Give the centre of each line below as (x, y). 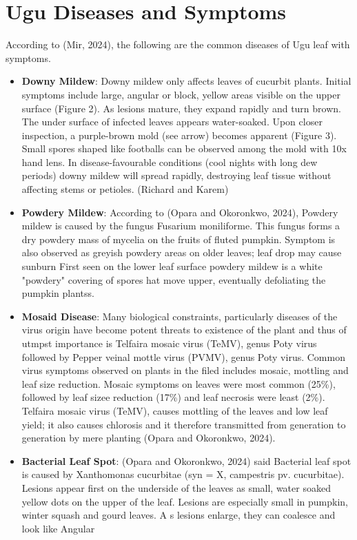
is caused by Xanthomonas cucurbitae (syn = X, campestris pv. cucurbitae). (183, 474)
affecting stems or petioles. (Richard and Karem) (125, 189)
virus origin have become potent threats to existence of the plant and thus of (184, 330)
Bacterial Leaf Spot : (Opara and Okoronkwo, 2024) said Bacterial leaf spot (186, 460)
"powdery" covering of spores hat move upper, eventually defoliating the (174, 279)
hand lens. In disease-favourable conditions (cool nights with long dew (170, 162)
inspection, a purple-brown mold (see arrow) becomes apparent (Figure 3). (179, 135)
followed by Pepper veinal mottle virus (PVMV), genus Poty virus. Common (183, 356)
